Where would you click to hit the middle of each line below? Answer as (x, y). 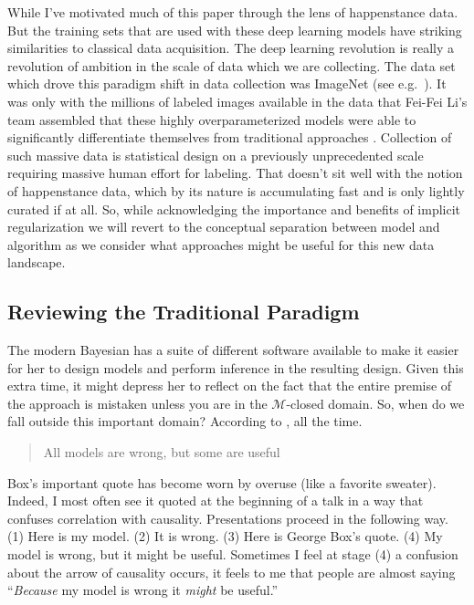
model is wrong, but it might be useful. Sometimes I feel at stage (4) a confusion (233, 554)
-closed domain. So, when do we (375, 403)
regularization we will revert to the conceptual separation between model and (224, 227)
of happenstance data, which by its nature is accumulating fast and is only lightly (236, 190)
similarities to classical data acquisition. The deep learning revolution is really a (231, 48)
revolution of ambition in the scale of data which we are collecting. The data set (232, 65)
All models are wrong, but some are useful (162, 452)
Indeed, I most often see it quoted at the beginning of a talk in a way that (216, 501)
